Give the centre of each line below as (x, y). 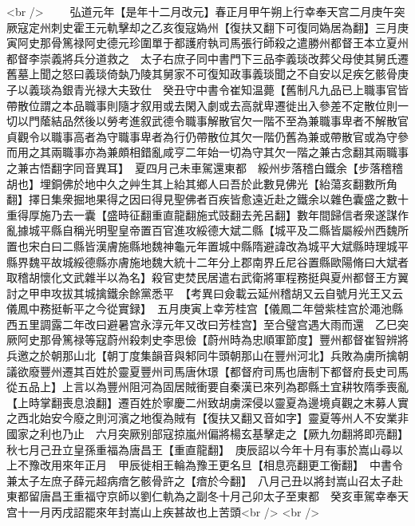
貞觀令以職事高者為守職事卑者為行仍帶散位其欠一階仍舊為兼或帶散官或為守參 (207, 136)
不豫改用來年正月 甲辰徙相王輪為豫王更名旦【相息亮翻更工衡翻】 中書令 (210, 465)
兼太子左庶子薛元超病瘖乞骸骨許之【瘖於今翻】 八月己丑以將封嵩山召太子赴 (205, 480)
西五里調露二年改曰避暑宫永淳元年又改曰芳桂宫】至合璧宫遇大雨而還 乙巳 (202, 324)
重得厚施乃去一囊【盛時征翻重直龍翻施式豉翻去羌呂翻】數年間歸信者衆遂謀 (202, 214)
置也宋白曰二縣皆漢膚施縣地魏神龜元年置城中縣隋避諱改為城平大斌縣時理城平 (207, 245)
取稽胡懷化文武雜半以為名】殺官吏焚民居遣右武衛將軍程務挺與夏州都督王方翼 (207, 277)
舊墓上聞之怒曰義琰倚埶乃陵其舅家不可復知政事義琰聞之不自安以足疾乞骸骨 (202, 74)
